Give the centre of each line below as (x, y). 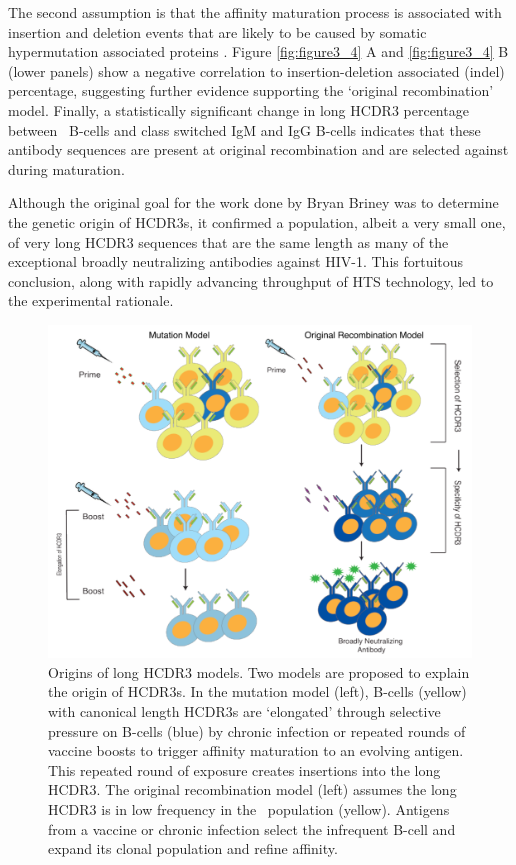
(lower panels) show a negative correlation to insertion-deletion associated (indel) (256, 70)
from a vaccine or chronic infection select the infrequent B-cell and (252, 828)
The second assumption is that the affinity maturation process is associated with (255, 12)
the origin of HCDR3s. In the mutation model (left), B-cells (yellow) (257, 691)
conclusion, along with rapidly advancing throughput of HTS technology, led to (251, 280)
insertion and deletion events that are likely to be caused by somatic (217, 31)
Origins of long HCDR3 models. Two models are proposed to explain (259, 671)
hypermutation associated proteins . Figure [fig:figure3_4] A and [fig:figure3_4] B (258, 51)
